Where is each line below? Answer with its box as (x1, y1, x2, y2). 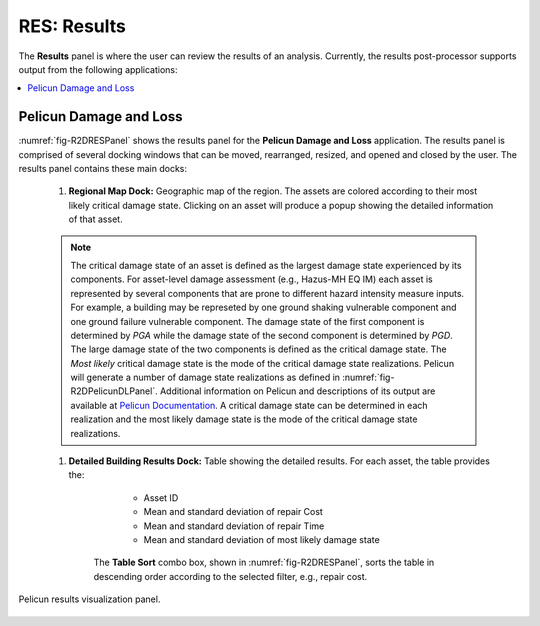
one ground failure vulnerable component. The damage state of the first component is (70, 315, 425, 327)
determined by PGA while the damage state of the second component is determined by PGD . (70, 329, 454, 341)
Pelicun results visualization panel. (18, 593, 161, 605)
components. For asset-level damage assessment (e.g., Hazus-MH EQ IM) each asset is (70, 273, 434, 285)
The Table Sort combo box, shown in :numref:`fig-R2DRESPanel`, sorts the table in (93, 556, 435, 569)
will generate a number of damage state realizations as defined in (70, 371, 340, 384)
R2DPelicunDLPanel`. (70, 385, 159, 397)
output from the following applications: (18, 63, 178, 75)
